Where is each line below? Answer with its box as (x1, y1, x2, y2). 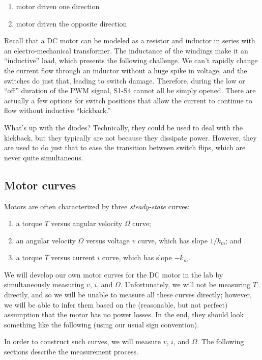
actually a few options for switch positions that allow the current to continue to (4, 95, 252, 105)
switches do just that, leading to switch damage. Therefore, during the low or (4, 75, 245, 86)
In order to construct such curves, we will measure (4, 336, 161, 347)
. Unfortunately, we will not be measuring (120, 279, 251, 290)
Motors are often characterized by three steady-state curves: (4, 201, 190, 211)
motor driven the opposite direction (16, 18, 127, 29)
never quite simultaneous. (4, 152, 83, 162)
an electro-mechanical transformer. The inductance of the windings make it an (4, 45, 248, 56)
